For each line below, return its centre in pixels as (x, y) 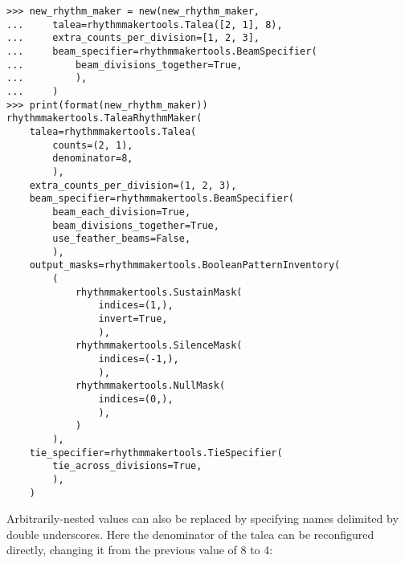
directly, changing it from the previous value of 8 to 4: (140, 550)
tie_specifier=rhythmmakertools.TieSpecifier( (156, 453)
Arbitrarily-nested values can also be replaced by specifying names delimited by (202, 518)
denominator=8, (93, 159)
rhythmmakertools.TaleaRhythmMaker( (104, 118)
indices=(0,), (136, 400)
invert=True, (133, 319)
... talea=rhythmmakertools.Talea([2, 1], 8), (145, 24)
